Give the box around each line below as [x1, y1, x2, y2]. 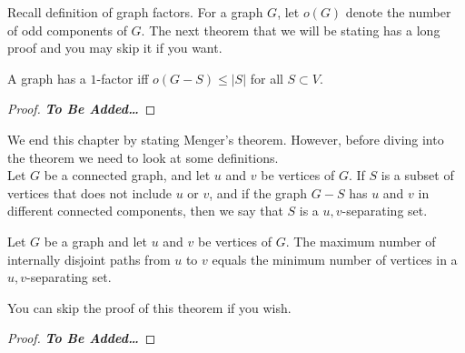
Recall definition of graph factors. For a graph [7, 3, 263, 21]
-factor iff [96, 68, 149, 87]
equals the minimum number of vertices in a [212, 249, 458, 268]
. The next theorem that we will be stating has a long [141, 20, 440, 39]
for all [250, 68, 283, 87]
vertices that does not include [7, 183, 173, 202]
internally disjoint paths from [7, 249, 171, 268]
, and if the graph [209, 183, 308, 202]
